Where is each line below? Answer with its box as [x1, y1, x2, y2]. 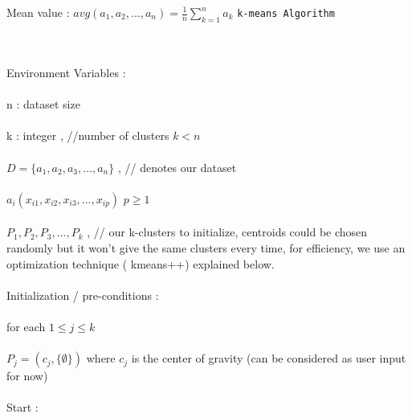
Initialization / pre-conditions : [6, 286, 159, 303]
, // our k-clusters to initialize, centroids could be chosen [87, 223, 368, 240]
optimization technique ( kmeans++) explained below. [6, 255, 275, 272]
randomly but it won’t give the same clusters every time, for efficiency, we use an [6, 239, 406, 256]
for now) [6, 367, 48, 384]
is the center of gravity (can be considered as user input [131, 350, 406, 367]
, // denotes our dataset [117, 158, 237, 175]
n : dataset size [6, 96, 80, 113]
